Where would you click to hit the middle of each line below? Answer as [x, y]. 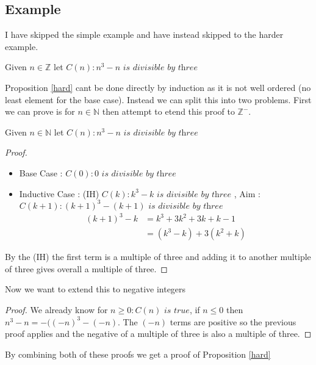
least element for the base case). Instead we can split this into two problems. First [158, 99]
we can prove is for [40, 111]
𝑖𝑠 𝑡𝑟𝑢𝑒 [177, 310]
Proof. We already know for [56, 309]
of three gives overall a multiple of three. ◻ [86, 268]
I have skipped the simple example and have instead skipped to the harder [144, 34]
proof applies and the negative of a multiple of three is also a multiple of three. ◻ [158, 334]
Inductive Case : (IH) [59, 193]
